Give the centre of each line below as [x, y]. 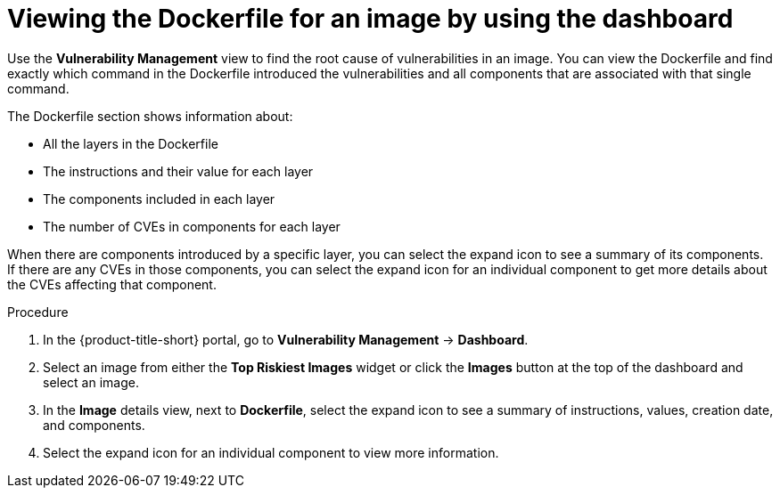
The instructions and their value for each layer [178, 171]
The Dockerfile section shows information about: [150, 116]
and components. [94, 425]
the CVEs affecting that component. [112, 284]
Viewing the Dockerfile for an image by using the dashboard [370, 19]
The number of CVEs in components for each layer [192, 226]
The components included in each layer [159, 199]
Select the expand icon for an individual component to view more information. [271, 452]
